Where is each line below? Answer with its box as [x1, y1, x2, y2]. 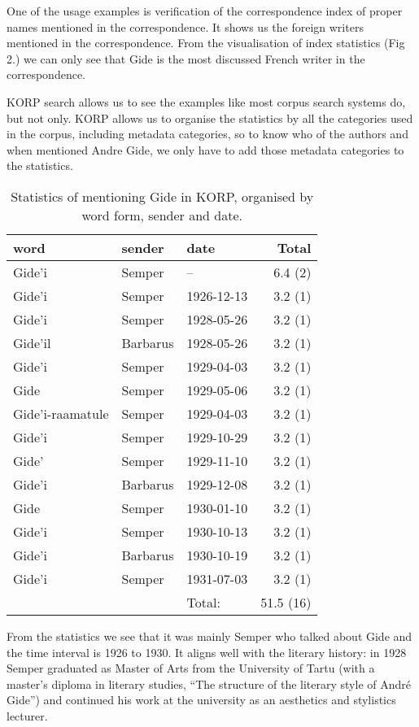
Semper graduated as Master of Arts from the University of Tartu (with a [7, 660, 375, 677]
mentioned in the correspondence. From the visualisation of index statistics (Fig [7, 34, 405, 51]
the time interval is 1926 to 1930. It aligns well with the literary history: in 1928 [7, 643, 407, 660]
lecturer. [7, 707, 48, 724]
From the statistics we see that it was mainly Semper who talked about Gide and [7, 627, 412, 644]
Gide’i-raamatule [13, 403, 109, 423]
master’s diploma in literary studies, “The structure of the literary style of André [7, 675, 411, 692]
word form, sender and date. [81, 205, 242, 224]
